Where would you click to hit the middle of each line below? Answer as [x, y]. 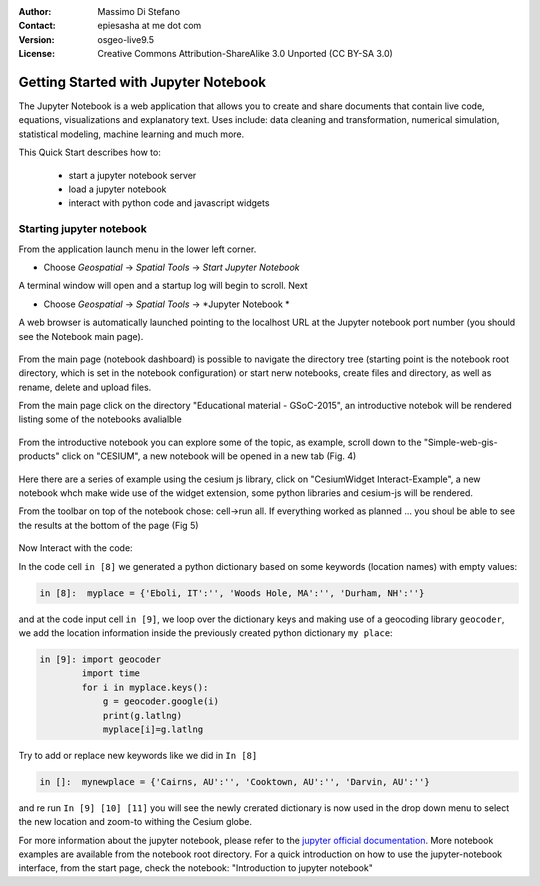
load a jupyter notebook [117, 189]
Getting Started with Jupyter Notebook [142, 81]
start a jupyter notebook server [132, 175]
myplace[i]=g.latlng [153, 729]
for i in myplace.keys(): [145, 687]
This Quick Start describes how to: [90, 152]
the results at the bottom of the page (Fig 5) [108, 525]
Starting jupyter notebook [82, 229]
